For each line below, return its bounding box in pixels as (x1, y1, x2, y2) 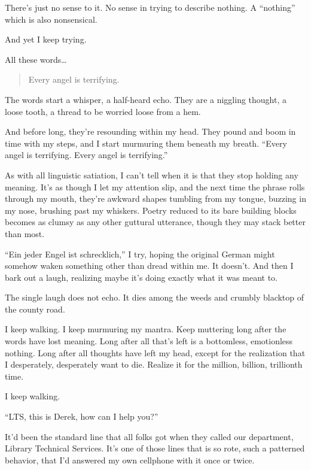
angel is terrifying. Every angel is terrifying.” (5, 148, 168, 161)
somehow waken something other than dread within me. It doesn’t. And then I (5, 259, 294, 272)
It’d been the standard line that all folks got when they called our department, (5, 430, 294, 442)
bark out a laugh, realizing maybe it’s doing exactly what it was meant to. (5, 271, 278, 283)
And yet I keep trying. (5, 33, 87, 46)
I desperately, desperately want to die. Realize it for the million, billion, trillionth (5, 358, 303, 371)
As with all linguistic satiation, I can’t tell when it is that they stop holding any (5, 168, 298, 181)
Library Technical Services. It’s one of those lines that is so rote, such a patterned (5, 442, 305, 454)
